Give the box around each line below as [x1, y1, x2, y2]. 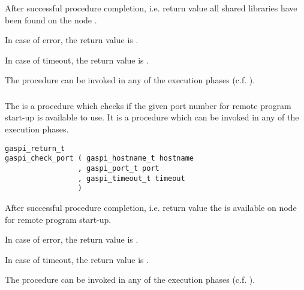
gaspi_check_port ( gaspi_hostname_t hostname [5, 154, 194, 163]
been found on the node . [5, 13, 97, 26]
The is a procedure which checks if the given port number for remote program [5, 99, 291, 111]
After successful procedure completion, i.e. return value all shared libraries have [5, 2, 297, 14]
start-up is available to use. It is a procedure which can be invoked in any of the [5, 111, 299, 123]
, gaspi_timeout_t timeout [77, 174, 185, 183]
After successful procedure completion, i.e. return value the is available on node [5, 201, 297, 213]
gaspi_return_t [5, 144, 65, 153]
